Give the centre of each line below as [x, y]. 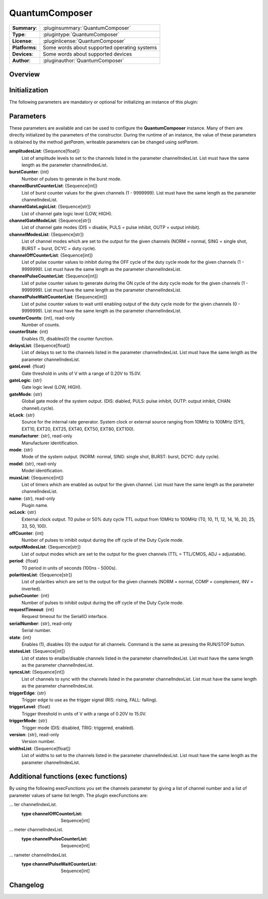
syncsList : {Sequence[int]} [37, 672]
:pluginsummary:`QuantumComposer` [87, 28]
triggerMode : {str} [28, 721]
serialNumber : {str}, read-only [41, 623]
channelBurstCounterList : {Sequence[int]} [53, 186]
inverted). [32, 589]
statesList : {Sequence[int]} [37, 651]
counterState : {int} [29, 332]
